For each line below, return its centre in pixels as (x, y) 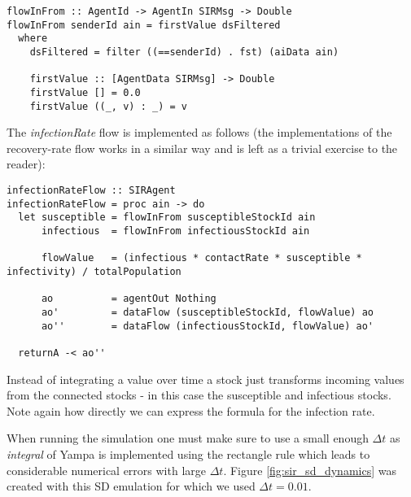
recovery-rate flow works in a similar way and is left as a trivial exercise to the (202, 148)
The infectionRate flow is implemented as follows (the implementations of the (199, 132)
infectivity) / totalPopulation (94, 271)
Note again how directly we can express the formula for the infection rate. (191, 410)
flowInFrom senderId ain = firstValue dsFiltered (144, 25)
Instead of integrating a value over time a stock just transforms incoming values (205, 379)
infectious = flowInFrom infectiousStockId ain (175, 231)
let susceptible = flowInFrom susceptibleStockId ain (167, 218)
